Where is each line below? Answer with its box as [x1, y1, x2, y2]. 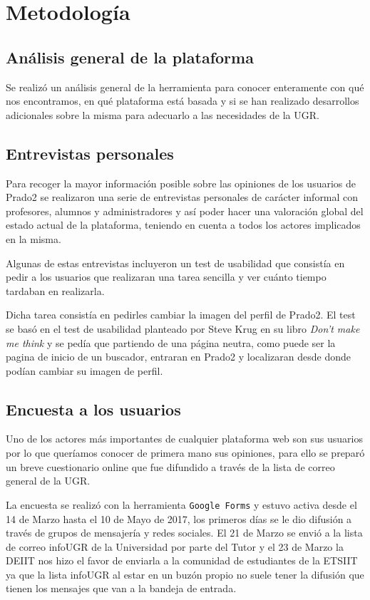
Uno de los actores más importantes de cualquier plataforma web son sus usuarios [6, 431, 363, 446]
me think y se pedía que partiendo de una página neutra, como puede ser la [6, 335, 336, 350]
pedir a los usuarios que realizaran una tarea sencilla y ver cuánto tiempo [6, 269, 327, 284]
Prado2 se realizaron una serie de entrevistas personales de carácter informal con [6, 190, 359, 205]
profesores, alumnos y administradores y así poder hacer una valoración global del [6, 203, 364, 218]
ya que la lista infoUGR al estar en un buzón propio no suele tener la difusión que [6, 567, 364, 581]
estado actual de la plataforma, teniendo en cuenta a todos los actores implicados [6, 217, 361, 232]
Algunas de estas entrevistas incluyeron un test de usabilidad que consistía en [6, 255, 345, 270]
